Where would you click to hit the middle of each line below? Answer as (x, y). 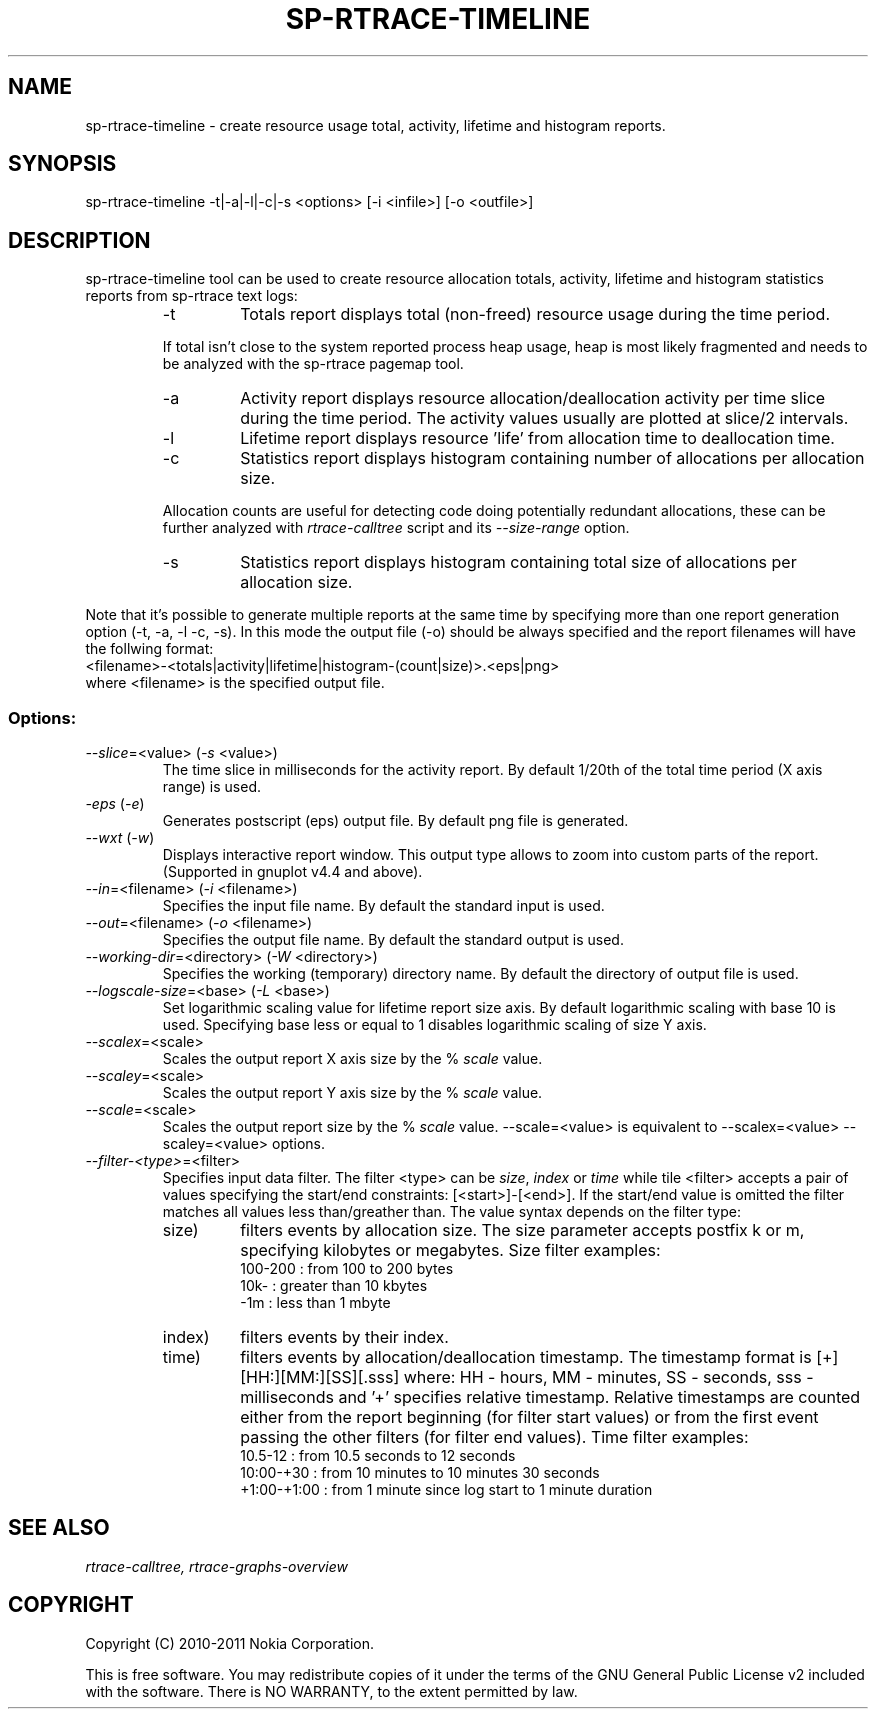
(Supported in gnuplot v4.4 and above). (292, 872)
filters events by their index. (344, 1337)
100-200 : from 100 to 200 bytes (347, 1269)
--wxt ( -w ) (120, 838)
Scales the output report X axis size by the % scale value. (352, 1059)
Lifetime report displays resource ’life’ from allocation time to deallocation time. (537, 438)
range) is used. (211, 787)
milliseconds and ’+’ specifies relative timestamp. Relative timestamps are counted (550, 1397)
